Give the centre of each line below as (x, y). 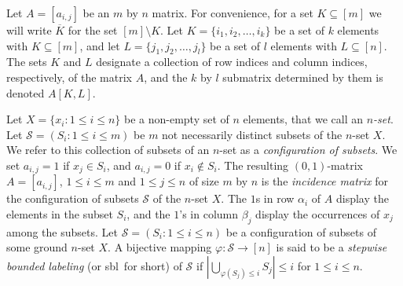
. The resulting (253, 165)
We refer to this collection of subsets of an (108, 150)
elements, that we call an (303, 119)
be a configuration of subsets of (301, 231)
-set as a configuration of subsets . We (308, 150)
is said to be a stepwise (332, 247)
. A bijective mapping (160, 247)
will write (29, 30)
